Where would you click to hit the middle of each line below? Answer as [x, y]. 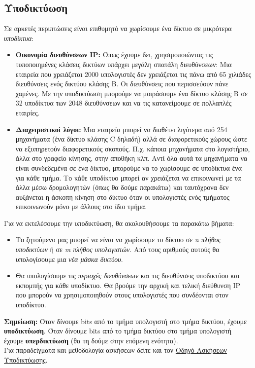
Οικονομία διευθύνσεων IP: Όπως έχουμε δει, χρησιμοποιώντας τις [114, 55]
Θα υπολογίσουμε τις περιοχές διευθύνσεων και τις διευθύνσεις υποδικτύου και [127, 276]
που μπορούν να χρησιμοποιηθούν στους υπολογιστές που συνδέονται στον [122, 295]
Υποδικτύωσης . [26, 360]
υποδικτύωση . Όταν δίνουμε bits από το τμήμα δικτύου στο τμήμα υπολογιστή [118, 331]
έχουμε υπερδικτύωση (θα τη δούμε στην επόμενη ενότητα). [91, 340]
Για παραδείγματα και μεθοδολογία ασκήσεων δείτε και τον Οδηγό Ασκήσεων [115, 350]
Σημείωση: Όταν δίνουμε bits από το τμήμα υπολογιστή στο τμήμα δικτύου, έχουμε [126, 321]
